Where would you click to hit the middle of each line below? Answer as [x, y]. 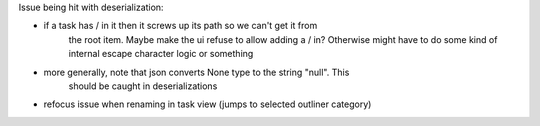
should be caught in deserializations [143, 86]
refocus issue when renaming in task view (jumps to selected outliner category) [207, 104]
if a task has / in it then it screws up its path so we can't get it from [180, 26]
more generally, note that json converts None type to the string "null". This [196, 72]
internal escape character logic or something [161, 54]
